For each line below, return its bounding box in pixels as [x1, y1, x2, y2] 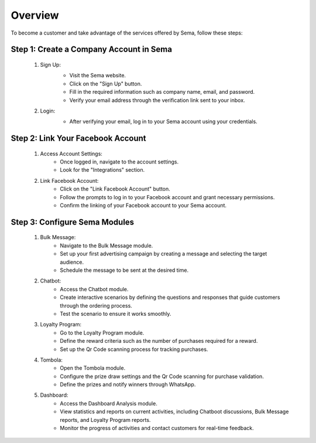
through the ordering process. [60, 302, 133, 309]
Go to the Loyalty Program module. [60, 329, 145, 336]
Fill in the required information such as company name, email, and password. [69, 88, 255, 96]
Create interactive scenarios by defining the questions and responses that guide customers [60, 294, 280, 301]
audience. [60, 258, 84, 265]
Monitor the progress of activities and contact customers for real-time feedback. [60, 425, 254, 432]
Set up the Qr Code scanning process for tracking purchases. [60, 346, 208, 353]
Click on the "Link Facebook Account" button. [60, 185, 171, 193]
